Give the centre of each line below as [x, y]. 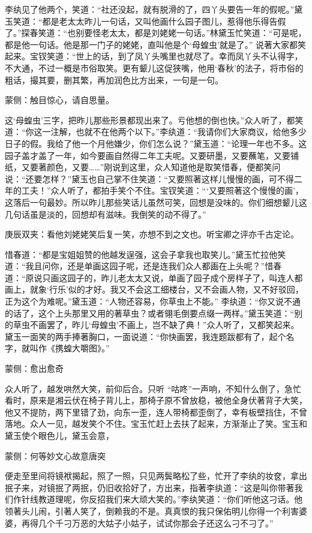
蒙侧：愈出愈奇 [34, 368]
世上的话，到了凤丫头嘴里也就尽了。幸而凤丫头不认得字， [189, 56]
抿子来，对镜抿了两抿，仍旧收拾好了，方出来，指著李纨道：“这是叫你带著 [150, 487]
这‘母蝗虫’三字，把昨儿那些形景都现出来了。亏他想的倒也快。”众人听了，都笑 [154, 120]
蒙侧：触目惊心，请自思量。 [59, 100]
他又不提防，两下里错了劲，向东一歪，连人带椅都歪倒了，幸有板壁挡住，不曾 [156, 412]
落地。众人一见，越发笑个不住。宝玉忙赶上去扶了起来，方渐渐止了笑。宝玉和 [156, 424]
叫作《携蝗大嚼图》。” [70, 348]
